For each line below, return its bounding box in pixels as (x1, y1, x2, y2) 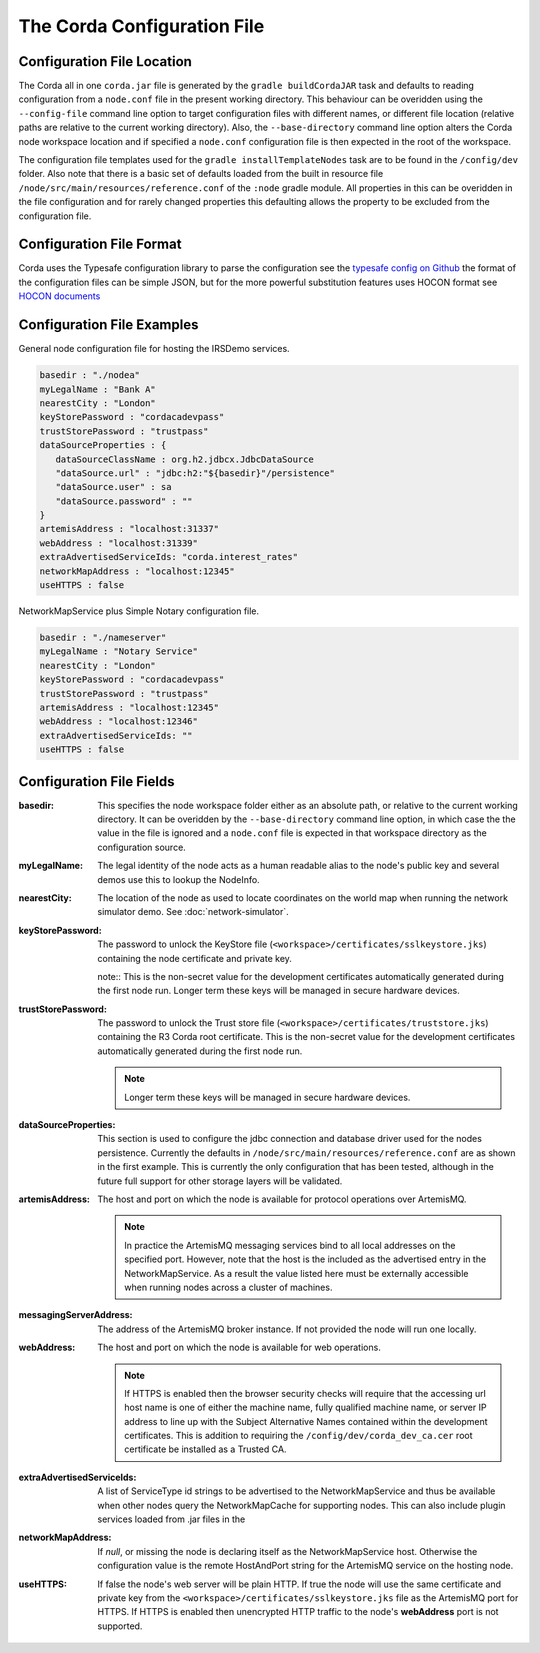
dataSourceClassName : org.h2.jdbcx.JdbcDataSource (55, 453, 314, 465)
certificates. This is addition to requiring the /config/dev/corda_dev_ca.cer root (124, 1430, 474, 1442)
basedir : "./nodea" (39, 370, 140, 381)
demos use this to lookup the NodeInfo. (97, 873, 260, 885)
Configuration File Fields (18, 773, 175, 790)
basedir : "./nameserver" (39, 631, 167, 643)
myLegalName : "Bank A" (39, 383, 157, 395)
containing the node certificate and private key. (97, 952, 292, 964)
